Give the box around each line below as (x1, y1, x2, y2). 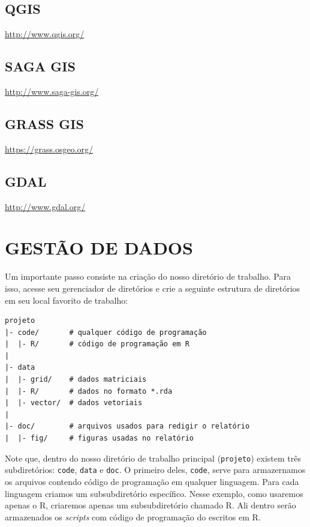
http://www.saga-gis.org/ (5, 85, 99, 97)
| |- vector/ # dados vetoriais (5, 399, 143, 408)
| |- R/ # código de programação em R (5, 340, 189, 349)
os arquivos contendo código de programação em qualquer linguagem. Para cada (5, 475, 299, 487)
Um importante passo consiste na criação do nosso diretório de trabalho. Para (5, 270, 291, 283)
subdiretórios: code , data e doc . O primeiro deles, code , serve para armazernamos (5, 463, 306, 476)
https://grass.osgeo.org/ (5, 142, 93, 155)
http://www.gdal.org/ (5, 200, 86, 212)
